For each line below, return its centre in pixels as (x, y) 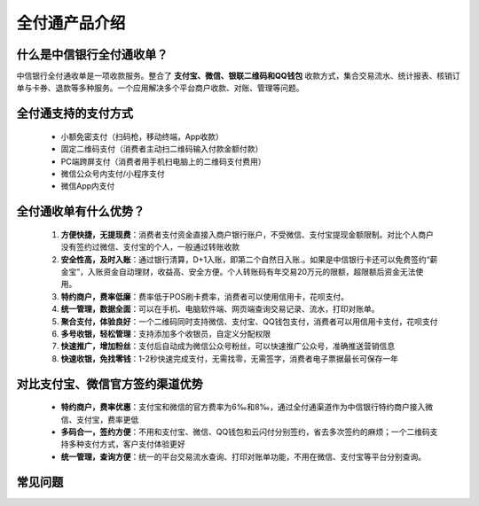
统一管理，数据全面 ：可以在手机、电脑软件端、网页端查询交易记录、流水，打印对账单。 (220, 309)
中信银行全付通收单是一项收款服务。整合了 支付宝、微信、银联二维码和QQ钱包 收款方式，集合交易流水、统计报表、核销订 (238, 76)
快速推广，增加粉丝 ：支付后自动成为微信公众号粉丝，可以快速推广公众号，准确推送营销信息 (228, 346)
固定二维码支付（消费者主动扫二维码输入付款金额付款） (162, 149)
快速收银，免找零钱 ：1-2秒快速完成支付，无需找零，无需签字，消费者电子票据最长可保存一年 (230, 358)
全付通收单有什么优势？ (81, 211)
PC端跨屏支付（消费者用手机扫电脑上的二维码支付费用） (163, 161)
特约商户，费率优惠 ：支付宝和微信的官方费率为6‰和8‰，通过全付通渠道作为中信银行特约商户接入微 (247, 407)
